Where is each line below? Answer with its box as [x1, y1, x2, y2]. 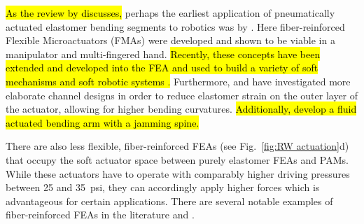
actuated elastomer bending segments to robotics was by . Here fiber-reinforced [6, 19, 345, 34]
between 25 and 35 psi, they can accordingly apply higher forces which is [6, 180, 320, 195]
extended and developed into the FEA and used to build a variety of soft [6, 60, 318, 75]
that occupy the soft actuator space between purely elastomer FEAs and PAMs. [6, 152, 349, 167]
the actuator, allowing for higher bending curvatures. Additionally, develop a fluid [6, 101, 357, 116]
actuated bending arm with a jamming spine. [6, 115, 199, 129]
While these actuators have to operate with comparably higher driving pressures [6, 166, 350, 181]
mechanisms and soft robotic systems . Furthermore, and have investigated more [6, 73, 351, 88]
